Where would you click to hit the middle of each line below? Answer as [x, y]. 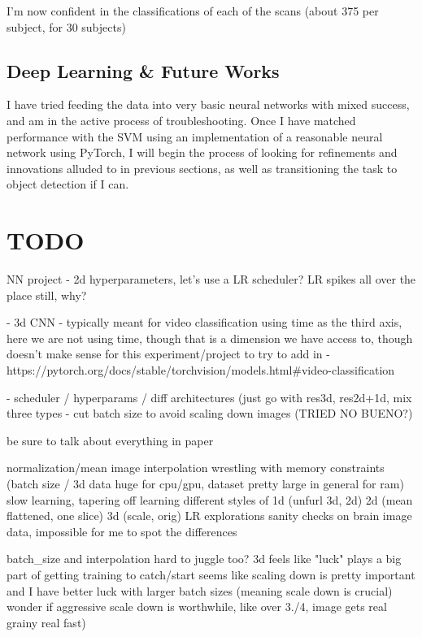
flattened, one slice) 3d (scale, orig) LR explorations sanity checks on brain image [209, 516]
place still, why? [47, 295]
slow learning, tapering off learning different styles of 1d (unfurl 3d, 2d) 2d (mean [210, 499]
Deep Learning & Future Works [143, 70]
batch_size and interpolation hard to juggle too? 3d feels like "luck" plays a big [204, 559]
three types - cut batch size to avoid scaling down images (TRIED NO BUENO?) [210, 413]
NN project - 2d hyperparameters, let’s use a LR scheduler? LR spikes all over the [211, 279]
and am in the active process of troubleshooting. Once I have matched [181, 120]
